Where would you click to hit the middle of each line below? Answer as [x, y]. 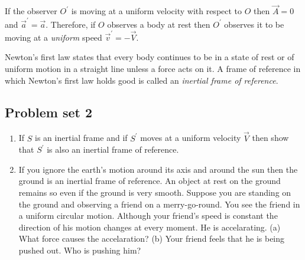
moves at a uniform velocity [191, 138]
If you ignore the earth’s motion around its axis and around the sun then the [158, 169]
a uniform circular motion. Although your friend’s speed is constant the [148, 215]
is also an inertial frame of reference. [113, 149]
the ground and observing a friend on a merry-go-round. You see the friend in [159, 204]
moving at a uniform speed [53, 37]
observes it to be [254, 24]
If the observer [31, 11]
